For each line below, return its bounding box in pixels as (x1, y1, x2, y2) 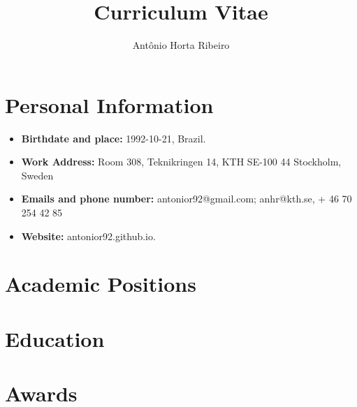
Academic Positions (5, 269, 196, 298)
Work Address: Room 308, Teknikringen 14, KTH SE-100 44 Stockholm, (21, 154, 342, 169)
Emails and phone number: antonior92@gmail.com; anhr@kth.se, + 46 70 (21, 191, 352, 206)
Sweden (21, 168, 54, 182)
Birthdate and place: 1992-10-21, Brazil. (21, 131, 206, 145)
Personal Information (5, 90, 214, 119)
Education (5, 324, 105, 353)
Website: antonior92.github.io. (21, 228, 156, 243)
